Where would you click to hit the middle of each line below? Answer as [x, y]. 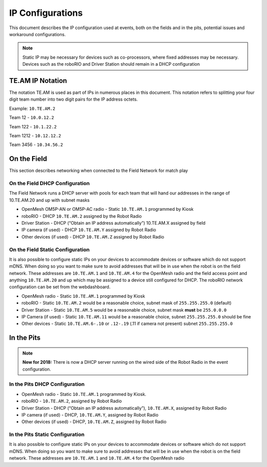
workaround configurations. [38, 34]
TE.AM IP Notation [38, 81]
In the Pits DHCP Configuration [47, 384]
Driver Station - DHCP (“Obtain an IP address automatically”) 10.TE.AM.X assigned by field [113, 223]
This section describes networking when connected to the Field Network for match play [98, 171]
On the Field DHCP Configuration [49, 184]
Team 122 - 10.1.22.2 [33, 126]
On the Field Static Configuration [49, 249]
